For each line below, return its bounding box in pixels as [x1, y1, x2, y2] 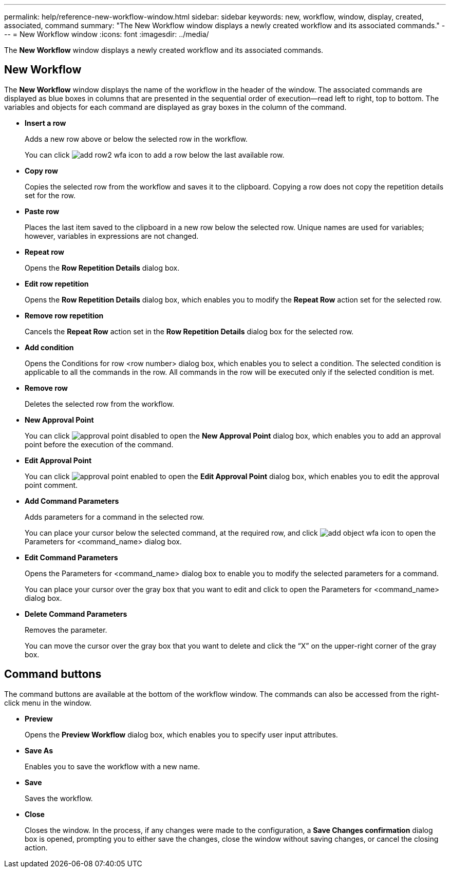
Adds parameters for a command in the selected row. [25, 512, 204, 521]
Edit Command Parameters [25, 553, 118, 562]
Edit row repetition [25, 279, 89, 288]
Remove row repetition [25, 311, 104, 320]
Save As [25, 746, 53, 755]
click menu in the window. [4, 698, 92, 707]
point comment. [25, 480, 78, 489]
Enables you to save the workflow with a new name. [25, 762, 200, 771]
